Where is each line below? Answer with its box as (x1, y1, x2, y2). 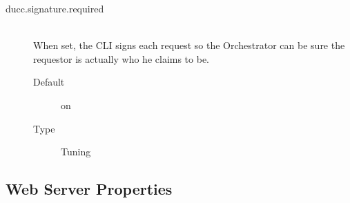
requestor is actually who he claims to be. (33, 51, 210, 66)
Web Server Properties (6, 178, 173, 200)
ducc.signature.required (6, 1, 104, 15)
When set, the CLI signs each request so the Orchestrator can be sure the (33, 38, 345, 52)
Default (33, 75, 65, 89)
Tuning (61, 144, 91, 159)
